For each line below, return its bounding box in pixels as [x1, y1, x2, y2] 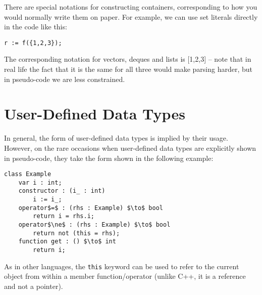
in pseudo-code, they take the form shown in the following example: [4, 152, 214, 163]
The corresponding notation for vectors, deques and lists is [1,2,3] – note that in [4, 54, 251, 64]
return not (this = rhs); [33, 229, 120, 237]
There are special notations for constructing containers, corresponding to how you [4, 2, 257, 12]
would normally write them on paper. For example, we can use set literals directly [4, 11, 258, 22]
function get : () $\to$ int [18, 238, 116, 245]
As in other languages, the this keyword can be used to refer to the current [4, 261, 239, 271]
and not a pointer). [4, 280, 63, 291]
